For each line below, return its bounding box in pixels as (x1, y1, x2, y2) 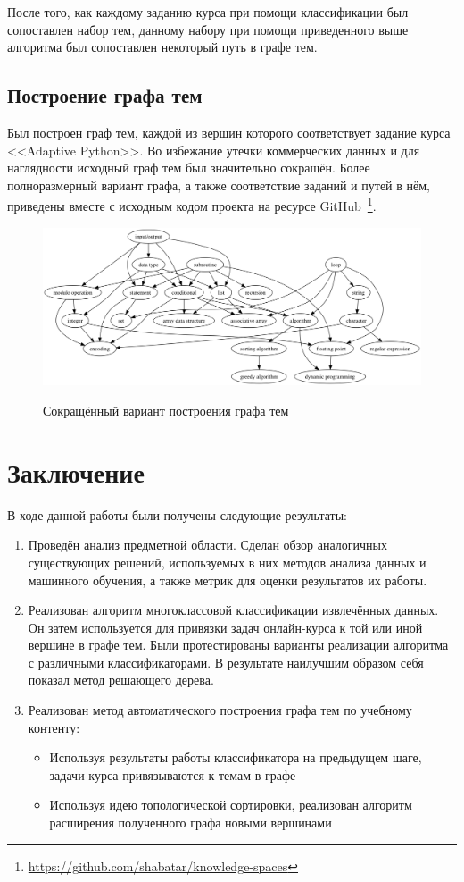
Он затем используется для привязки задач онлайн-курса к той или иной (28, 617, 423, 636)
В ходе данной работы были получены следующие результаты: (7, 505, 348, 524)
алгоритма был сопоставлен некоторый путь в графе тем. (7, 38, 318, 56)
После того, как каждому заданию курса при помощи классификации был (7, 3, 409, 21)
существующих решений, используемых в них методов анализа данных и (28, 552, 427, 571)
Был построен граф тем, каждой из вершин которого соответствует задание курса (7, 122, 451, 141)
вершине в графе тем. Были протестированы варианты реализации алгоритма (28, 635, 449, 654)
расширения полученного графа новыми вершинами (49, 813, 332, 832)
